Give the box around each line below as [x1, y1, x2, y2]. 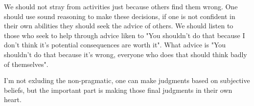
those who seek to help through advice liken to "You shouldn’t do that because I [4, 30, 245, 40]
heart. [4, 94, 22, 105]
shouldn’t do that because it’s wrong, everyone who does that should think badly [4, 49, 247, 59]
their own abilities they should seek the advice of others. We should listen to [4, 21, 233, 31]
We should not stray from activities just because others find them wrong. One [4, 1, 238, 11]
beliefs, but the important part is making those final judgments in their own [4, 85, 232, 95]
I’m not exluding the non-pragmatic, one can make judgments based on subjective [4, 75, 250, 85]
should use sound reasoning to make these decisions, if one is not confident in [4, 11, 235, 21]
